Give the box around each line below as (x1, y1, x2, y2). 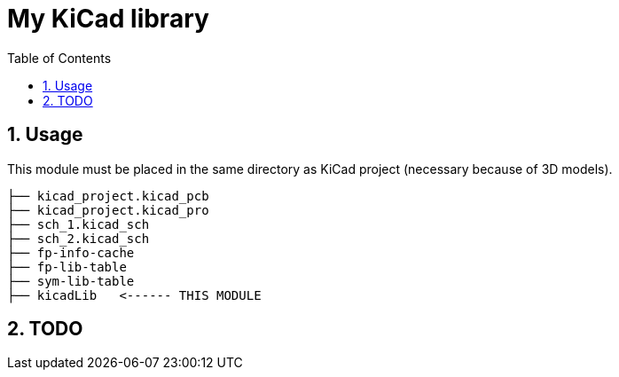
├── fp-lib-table (7, 259, 127, 274)
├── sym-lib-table (7, 273, 135, 288)
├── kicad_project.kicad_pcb (7, 188, 209, 203)
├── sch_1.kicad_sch (7, 216, 150, 232)
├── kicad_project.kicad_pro (7, 202, 209, 217)
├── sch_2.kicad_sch (7, 231, 150, 246)
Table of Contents (7, 50, 112, 66)
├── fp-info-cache (7, 245, 135, 260)
